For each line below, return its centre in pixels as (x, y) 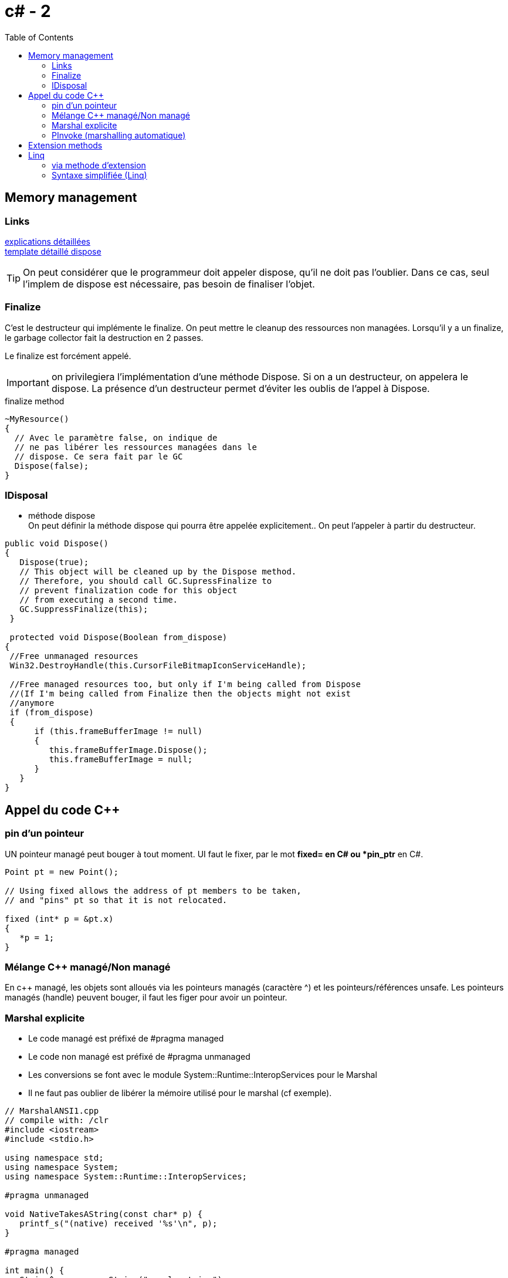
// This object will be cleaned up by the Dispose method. (158, 572)
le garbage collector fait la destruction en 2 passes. (104, 337)
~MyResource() (37, 419)
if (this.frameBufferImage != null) (118, 731)
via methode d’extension (99, 165)
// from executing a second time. (99, 600)
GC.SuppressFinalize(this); (84, 609)
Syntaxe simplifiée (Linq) (99, 175)
